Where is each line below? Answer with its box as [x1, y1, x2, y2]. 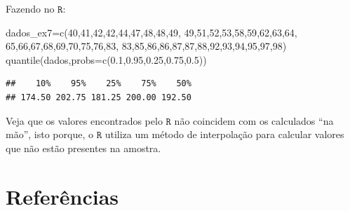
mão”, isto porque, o [6, 127, 93, 142]
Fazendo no [6, 1, 55, 15]
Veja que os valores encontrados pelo [6, 113, 163, 128]
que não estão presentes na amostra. [6, 140, 161, 155]
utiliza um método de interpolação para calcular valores [105, 127, 344, 142]
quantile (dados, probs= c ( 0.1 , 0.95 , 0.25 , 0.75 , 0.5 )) [6, 52, 207, 67]
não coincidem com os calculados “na [174, 113, 334, 128]
